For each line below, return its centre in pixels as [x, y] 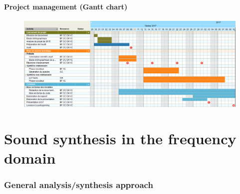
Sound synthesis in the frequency [120, 139]
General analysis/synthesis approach [79, 185]
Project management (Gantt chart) [66, 6]
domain [30, 158]
